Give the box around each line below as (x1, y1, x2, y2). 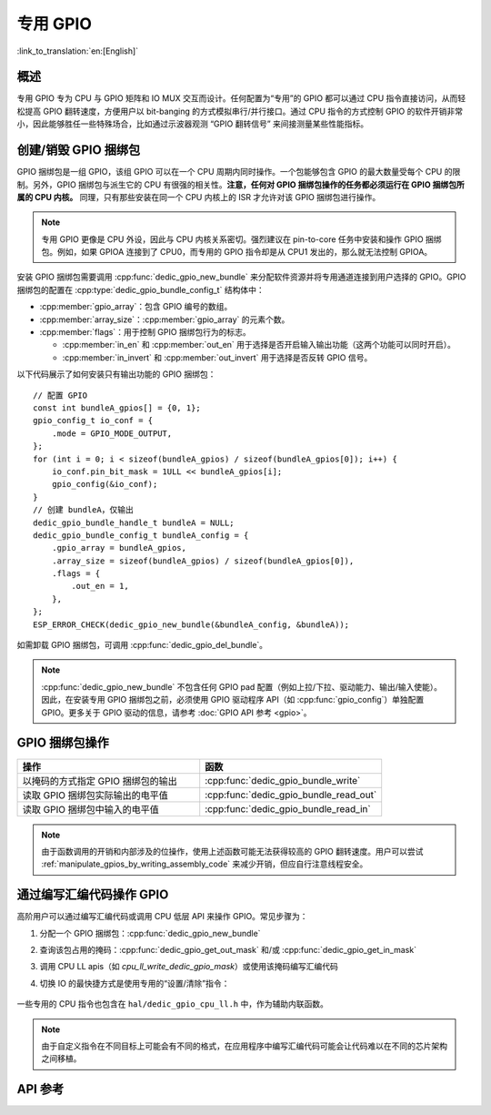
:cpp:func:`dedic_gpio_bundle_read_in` (205, 802, 372, 815)
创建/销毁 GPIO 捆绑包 (16, 142, 141, 158)
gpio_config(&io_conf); (51, 479, 158, 490)
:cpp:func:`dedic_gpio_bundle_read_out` (205, 788, 377, 801)
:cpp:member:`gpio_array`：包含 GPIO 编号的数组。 (39, 301, 233, 312)
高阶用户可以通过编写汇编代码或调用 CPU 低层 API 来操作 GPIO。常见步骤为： (16, 911, 308, 922)
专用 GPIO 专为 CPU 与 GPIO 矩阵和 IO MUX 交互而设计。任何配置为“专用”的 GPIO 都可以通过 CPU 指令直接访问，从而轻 (16, 93, 466, 104)
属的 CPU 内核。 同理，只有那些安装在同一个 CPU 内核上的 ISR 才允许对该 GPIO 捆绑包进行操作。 (16, 191, 381, 202)
